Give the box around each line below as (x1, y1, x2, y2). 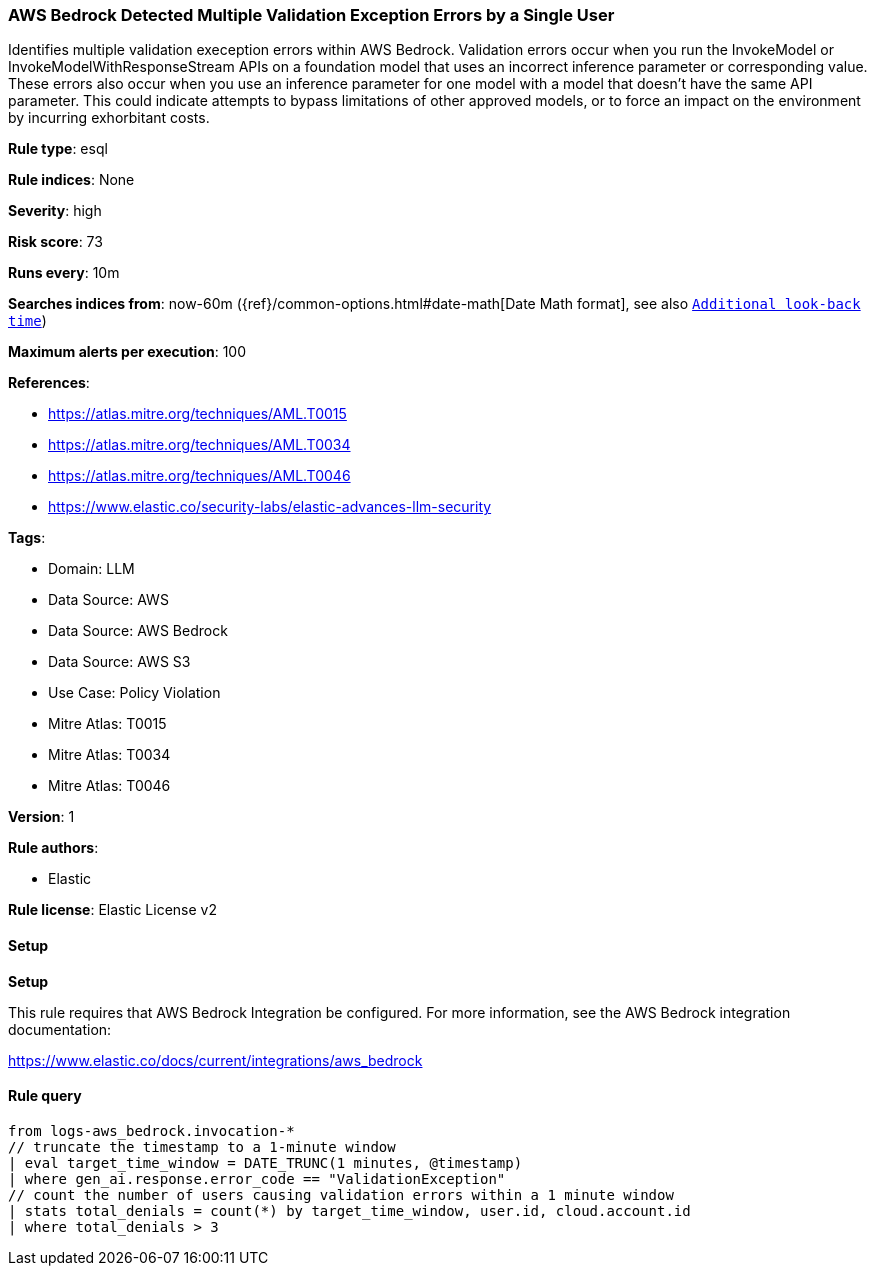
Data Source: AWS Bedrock (48, 622, 228, 640)
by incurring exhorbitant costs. (8, 109, 210, 127)
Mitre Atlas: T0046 (48, 777, 171, 795)
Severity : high (8, 202, 102, 220)
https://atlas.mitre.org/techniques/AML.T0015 (48, 405, 347, 423)
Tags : (8, 529, 46, 547)
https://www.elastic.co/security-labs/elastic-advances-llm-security (48, 498, 492, 516)
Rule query (8, 1087, 82, 1105)
